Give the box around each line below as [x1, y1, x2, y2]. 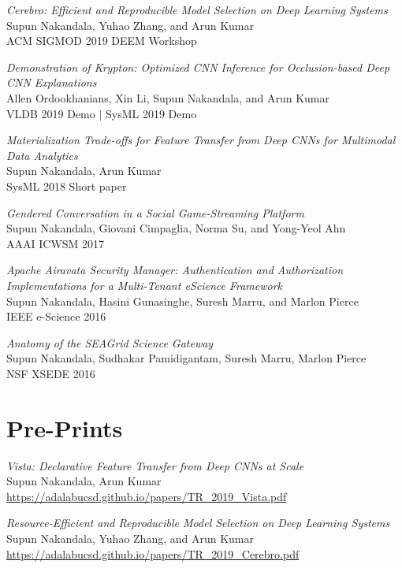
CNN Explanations [6, 74, 97, 91]
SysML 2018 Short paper [6, 177, 127, 194]
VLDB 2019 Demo [6, 105, 95, 121]
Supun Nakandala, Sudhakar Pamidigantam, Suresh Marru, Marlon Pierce [6, 350, 367, 366]
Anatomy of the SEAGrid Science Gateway [6, 334, 214, 351]
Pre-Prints [6, 411, 123, 444]
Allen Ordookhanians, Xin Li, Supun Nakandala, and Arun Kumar [6, 89, 330, 106]
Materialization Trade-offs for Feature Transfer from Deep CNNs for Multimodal [6, 132, 396, 148]
